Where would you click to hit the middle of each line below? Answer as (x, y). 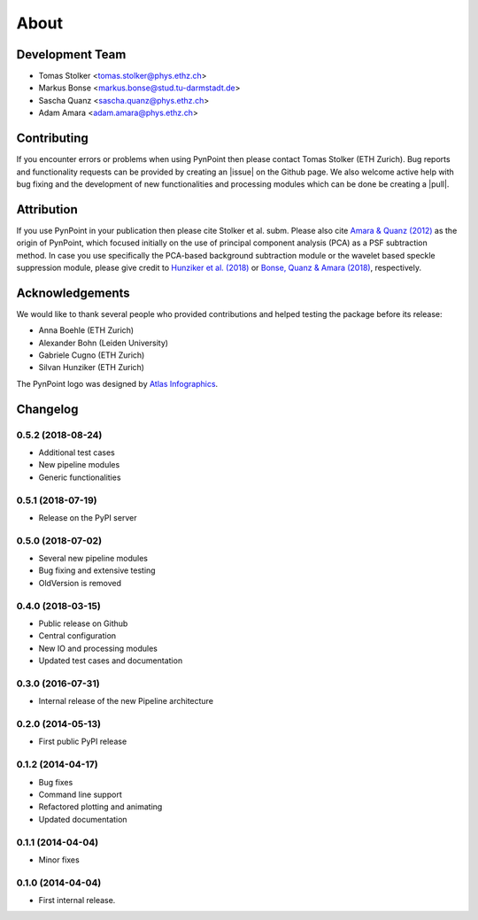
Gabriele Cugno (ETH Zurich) (92, 355)
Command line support (81, 794)
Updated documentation (83, 819)
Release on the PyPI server (88, 517)
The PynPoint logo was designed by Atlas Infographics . (117, 383)
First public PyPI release (83, 742)
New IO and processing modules (98, 648)
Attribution (47, 209)
